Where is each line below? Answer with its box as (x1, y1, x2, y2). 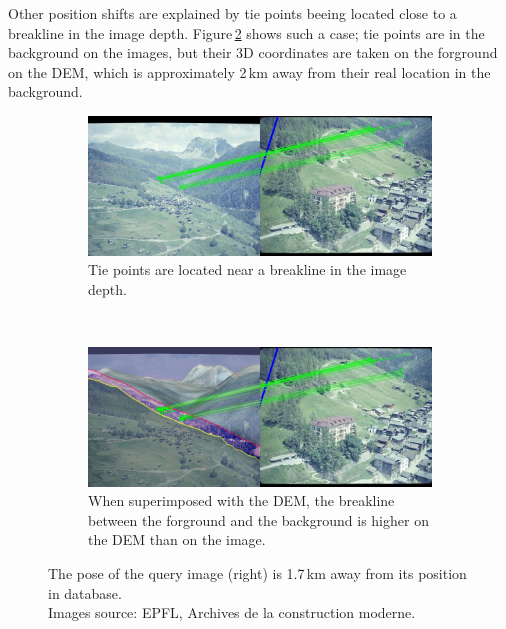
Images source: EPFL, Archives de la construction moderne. (48, 602, 416, 623)
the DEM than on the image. (88, 529, 266, 550)
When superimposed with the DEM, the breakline (88, 490, 395, 511)
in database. (48, 582, 122, 603)
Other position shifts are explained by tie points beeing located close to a (8, 3, 457, 23)
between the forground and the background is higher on (88, 509, 429, 530)
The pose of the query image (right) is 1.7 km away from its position (48, 563, 467, 584)
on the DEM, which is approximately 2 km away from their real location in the (8, 61, 491, 82)
